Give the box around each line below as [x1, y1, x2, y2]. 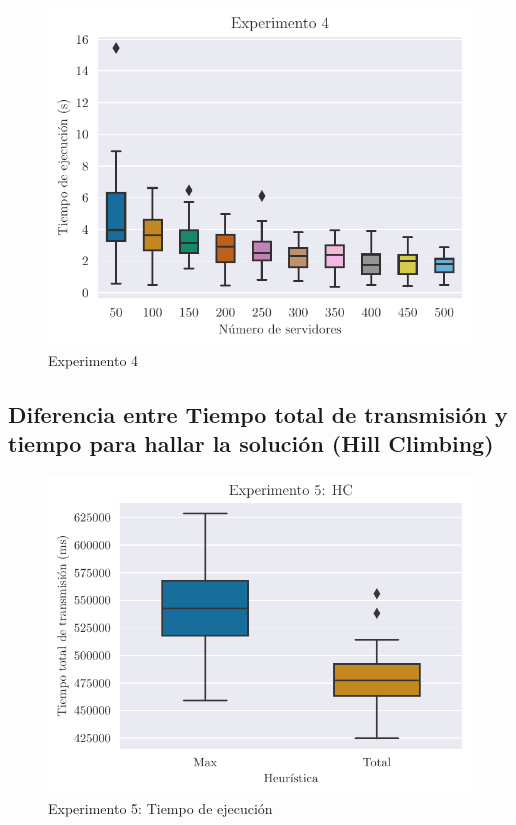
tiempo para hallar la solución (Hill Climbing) [8, 428, 494, 459]
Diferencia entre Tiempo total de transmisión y [8, 398, 508, 429]
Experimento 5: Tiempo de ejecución [48, 797, 273, 818]
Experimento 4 [48, 349, 139, 370]
